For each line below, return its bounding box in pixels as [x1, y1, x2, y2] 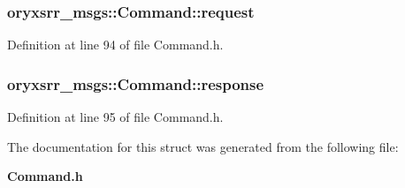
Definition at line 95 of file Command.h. [7, 108, 224, 126]
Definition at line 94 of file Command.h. [7, 35, 224, 54]
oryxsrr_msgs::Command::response [7, 72, 264, 94]
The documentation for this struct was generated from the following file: [7, 137, 399, 155]
